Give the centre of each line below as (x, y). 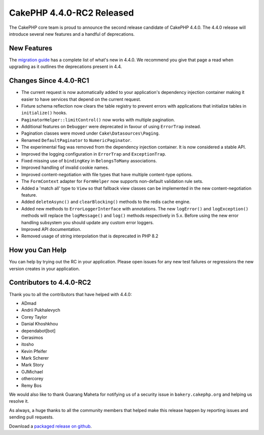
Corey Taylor (34, 317)
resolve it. (19, 401)
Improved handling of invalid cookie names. (65, 168)
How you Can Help (38, 250)
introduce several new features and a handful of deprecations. (72, 34)
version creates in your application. (44, 269)
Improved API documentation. (51, 229)
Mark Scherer (35, 358)
